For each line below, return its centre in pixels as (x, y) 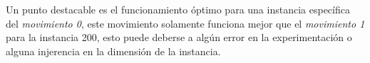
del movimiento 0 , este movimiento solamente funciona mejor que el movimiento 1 (185, 23)
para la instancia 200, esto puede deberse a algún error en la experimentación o (179, 37)
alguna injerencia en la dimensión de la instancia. (113, 51)
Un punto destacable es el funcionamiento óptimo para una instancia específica (178, 9)
